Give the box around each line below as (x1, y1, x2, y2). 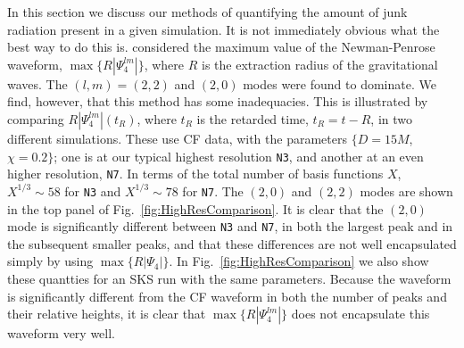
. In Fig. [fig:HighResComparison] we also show (169, 252, 429, 270)
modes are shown (360, 181, 453, 200)
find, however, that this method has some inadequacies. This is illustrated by (7, 92, 428, 111)
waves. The (7, 74, 68, 93)
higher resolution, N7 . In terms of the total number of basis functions (7, 164, 384, 183)
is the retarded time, (196, 109, 309, 128)
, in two (370, 109, 413, 128)
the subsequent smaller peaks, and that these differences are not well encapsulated (7, 234, 457, 253)
